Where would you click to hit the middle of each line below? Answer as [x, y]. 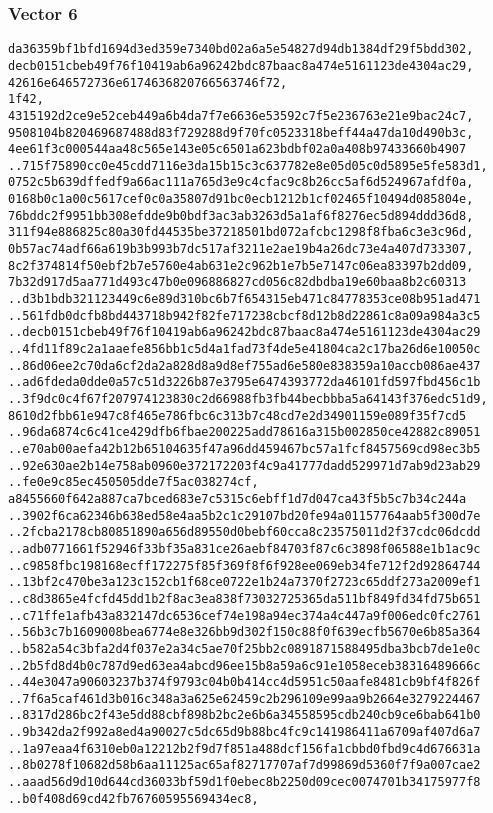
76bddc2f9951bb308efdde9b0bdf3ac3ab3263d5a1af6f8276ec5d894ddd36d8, [241, 215]
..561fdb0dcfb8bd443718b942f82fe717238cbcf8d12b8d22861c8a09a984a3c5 [244, 315]
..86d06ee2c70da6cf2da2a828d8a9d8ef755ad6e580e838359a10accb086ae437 [244, 365]
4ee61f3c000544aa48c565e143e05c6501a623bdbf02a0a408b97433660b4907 [237, 149]
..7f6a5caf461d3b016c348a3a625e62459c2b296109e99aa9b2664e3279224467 [244, 698]
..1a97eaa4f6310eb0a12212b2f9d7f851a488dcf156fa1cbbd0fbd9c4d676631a [244, 748]
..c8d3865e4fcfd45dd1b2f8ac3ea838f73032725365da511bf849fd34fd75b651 [244, 598]
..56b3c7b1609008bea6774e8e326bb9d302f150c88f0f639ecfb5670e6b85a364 [244, 632]
